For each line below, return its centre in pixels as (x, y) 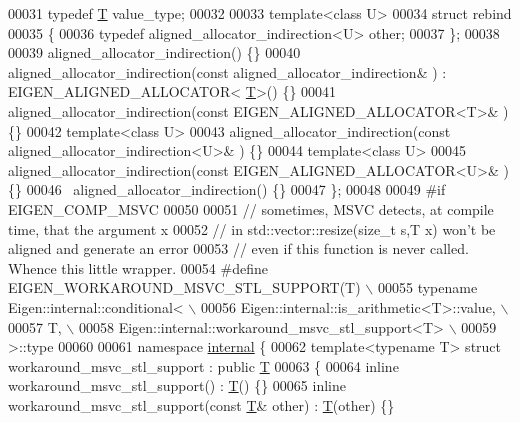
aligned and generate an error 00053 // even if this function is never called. (238, 248)
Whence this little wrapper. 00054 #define (138, 267)
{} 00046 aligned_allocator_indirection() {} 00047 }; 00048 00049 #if (227, 189)
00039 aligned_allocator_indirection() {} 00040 (154, 52)
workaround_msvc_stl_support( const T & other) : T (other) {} (201, 404)
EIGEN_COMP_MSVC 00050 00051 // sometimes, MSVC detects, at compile (251, 208)
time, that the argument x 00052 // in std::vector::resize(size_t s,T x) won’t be (252, 228)
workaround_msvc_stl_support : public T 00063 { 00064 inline (203, 365)
